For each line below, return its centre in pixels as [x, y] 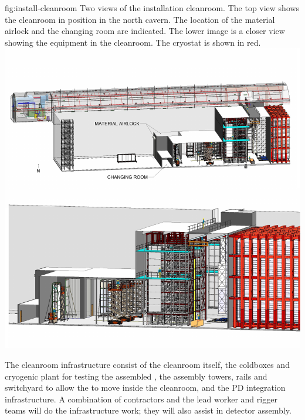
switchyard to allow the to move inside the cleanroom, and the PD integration [145, 387]
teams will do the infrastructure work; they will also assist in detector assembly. [148, 410]
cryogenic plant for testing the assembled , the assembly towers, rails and [136, 376]
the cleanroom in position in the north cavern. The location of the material [140, 19]
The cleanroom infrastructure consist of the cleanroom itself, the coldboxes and [147, 364]
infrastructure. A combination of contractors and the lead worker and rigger [141, 399]
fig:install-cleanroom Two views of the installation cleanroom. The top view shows [152, 8]
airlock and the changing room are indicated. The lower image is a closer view [145, 31]
